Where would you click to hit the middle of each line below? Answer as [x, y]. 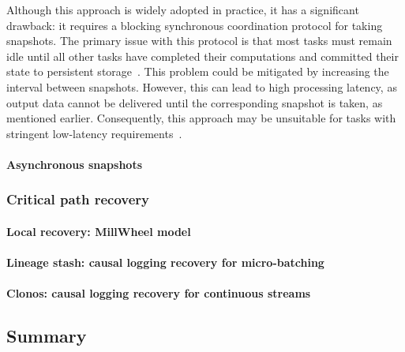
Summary [47, 336]
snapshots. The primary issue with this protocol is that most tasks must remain [199, 41]
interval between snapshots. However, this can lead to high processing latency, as [202, 86]
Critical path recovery [78, 199]
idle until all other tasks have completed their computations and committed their [202, 56]
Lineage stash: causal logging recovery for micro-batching [165, 262]
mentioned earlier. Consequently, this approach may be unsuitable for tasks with [201, 118]
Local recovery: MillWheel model [99, 231]
